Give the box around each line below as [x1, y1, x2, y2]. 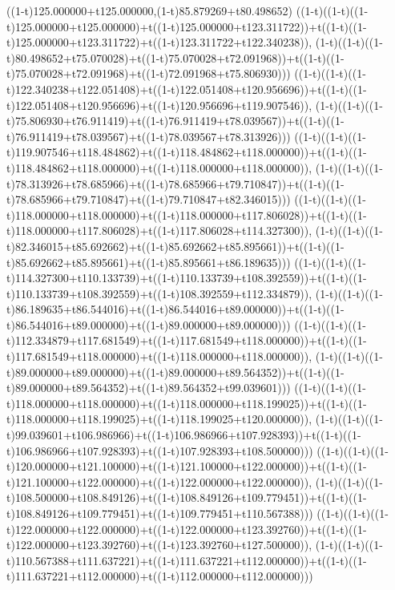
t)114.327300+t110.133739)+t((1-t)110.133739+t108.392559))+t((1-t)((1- [6, 269, 367, 286]
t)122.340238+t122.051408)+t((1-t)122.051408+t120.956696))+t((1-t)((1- [6, 80, 367, 97]
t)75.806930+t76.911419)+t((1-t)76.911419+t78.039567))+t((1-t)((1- [6, 112, 345, 129]
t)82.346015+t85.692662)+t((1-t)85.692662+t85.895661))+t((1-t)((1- [6, 237, 345, 254]
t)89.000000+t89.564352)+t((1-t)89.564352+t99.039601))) [6, 379, 291, 396]
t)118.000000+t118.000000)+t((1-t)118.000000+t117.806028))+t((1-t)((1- [6, 206, 367, 223]
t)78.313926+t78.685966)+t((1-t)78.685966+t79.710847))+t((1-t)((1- [6, 175, 345, 192]
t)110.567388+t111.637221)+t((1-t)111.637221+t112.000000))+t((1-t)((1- [6, 552, 367, 568]
